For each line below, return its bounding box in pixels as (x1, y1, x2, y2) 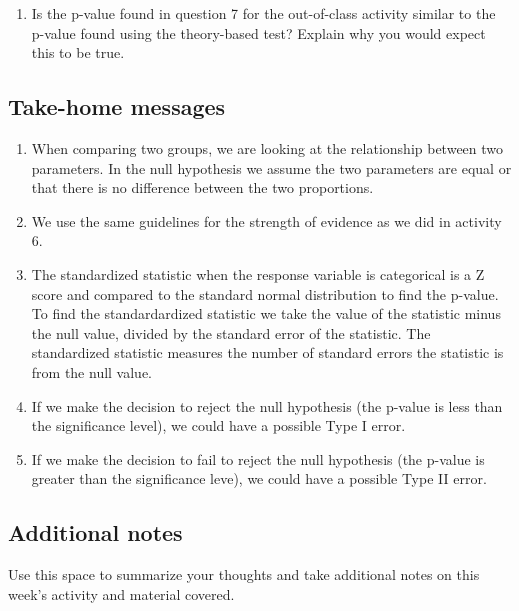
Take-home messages (8, 91, 226, 122)
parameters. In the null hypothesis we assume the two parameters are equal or (31, 157, 512, 178)
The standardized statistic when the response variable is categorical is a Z (31, 263, 485, 284)
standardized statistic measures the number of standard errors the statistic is (31, 342, 504, 363)
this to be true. (31, 42, 125, 63)
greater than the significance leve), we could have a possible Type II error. (31, 468, 487, 489)
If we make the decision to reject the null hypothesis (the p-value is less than (31, 395, 503, 416)
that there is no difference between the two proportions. (31, 177, 374, 198)
